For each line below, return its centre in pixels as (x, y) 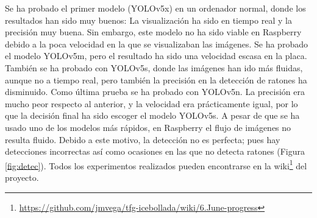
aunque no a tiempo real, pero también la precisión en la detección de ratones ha (156, 79)
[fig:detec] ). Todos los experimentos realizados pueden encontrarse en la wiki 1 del (156, 164)
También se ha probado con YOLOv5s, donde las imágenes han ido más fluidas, (154, 67)
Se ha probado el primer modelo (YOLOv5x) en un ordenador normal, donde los (155, 8)
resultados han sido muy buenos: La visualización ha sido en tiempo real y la (148, 20)
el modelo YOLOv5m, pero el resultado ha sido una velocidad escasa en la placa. (156, 56)
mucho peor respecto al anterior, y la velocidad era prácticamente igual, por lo (151, 103)
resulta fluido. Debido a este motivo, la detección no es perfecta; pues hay (143, 139)
